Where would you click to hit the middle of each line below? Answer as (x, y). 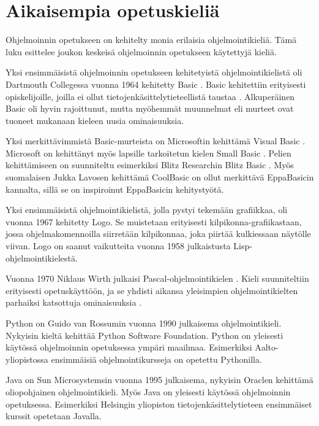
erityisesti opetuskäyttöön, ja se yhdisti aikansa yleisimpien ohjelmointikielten (152, 290)
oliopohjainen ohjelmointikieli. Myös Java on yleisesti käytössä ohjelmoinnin (148, 391)
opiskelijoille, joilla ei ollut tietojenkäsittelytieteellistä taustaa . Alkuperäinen (150, 96)
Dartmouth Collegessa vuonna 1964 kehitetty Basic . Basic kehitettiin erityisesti (156, 84)
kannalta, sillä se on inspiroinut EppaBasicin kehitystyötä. (115, 189)
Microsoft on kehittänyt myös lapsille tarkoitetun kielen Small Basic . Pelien (148, 153)
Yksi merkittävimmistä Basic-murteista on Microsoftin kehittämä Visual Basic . (156, 141)
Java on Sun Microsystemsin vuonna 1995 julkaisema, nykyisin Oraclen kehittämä (159, 380)
